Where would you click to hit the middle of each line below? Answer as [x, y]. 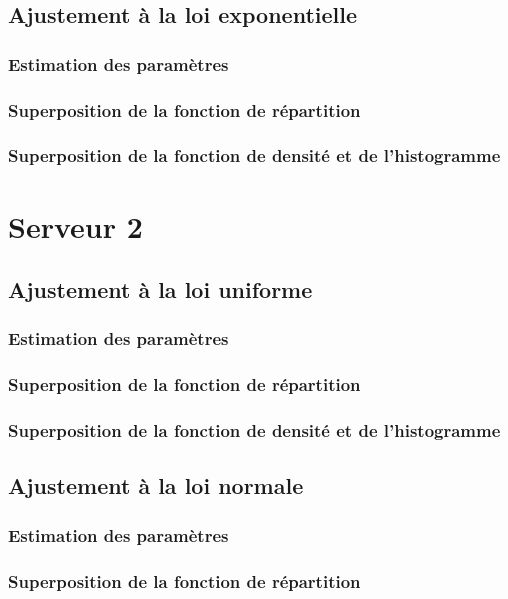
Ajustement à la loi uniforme [160, 289]
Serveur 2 [75, 225]
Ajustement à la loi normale [156, 485]
